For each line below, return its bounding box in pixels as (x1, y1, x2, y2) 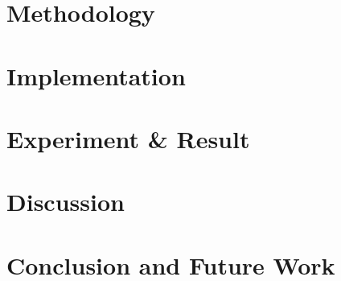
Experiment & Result (6, 122, 250, 155)
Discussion (6, 185, 125, 218)
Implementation (6, 59, 186, 92)
